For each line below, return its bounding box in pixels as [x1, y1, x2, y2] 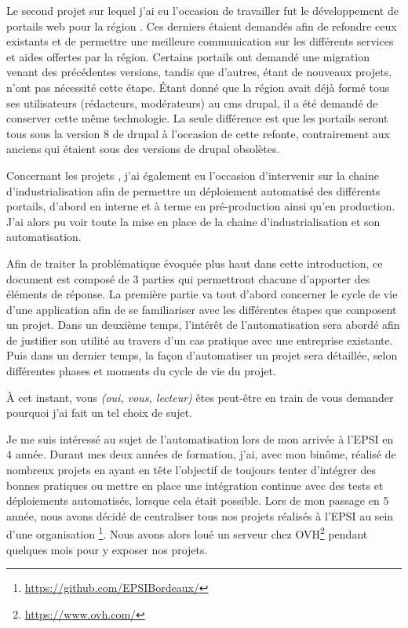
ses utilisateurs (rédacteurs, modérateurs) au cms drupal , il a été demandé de [6, 94, 378, 111]
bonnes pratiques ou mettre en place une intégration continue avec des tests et [6, 476, 384, 493]
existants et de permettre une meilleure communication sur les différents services [6, 33, 394, 49]
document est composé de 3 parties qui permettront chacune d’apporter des [6, 270, 370, 287]
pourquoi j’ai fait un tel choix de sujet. [6, 404, 192, 421]
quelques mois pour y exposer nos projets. [6, 541, 208, 557]
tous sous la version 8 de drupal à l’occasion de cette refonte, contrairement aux [6, 125, 390, 141]
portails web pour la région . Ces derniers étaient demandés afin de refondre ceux [6, 17, 397, 34]
